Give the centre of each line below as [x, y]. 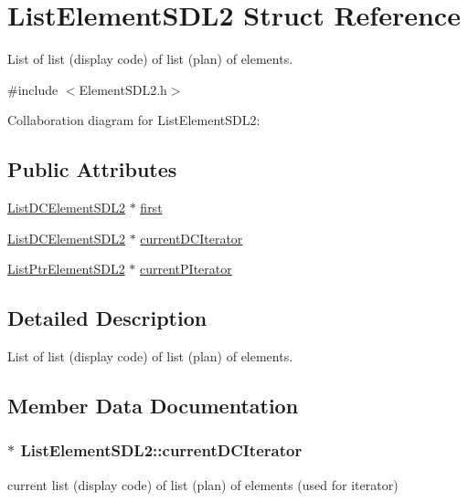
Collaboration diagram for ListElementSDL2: [134, 120]
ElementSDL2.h [123, 89]
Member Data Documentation [153, 406]
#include [33, 89]
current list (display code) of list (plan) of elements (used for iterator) [203, 484]
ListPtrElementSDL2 [66, 269]
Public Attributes [92, 169]
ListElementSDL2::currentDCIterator [161, 450]
